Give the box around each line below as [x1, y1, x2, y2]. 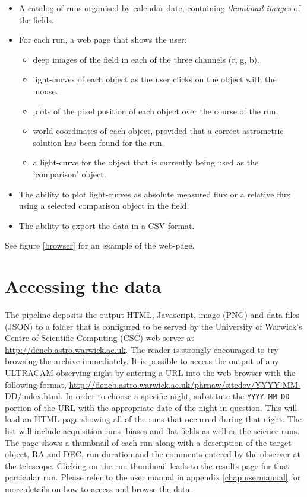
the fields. [18, 13, 54, 26]
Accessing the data [5, 274, 162, 298]
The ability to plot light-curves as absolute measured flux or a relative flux [18, 187, 291, 200]
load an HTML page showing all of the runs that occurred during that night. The [5, 413, 302, 425]
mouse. [33, 84, 58, 97]
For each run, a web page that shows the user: [18, 33, 187, 46]
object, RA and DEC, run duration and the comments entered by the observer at [5, 448, 300, 460]
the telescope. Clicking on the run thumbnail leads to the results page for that [5, 459, 289, 471]
